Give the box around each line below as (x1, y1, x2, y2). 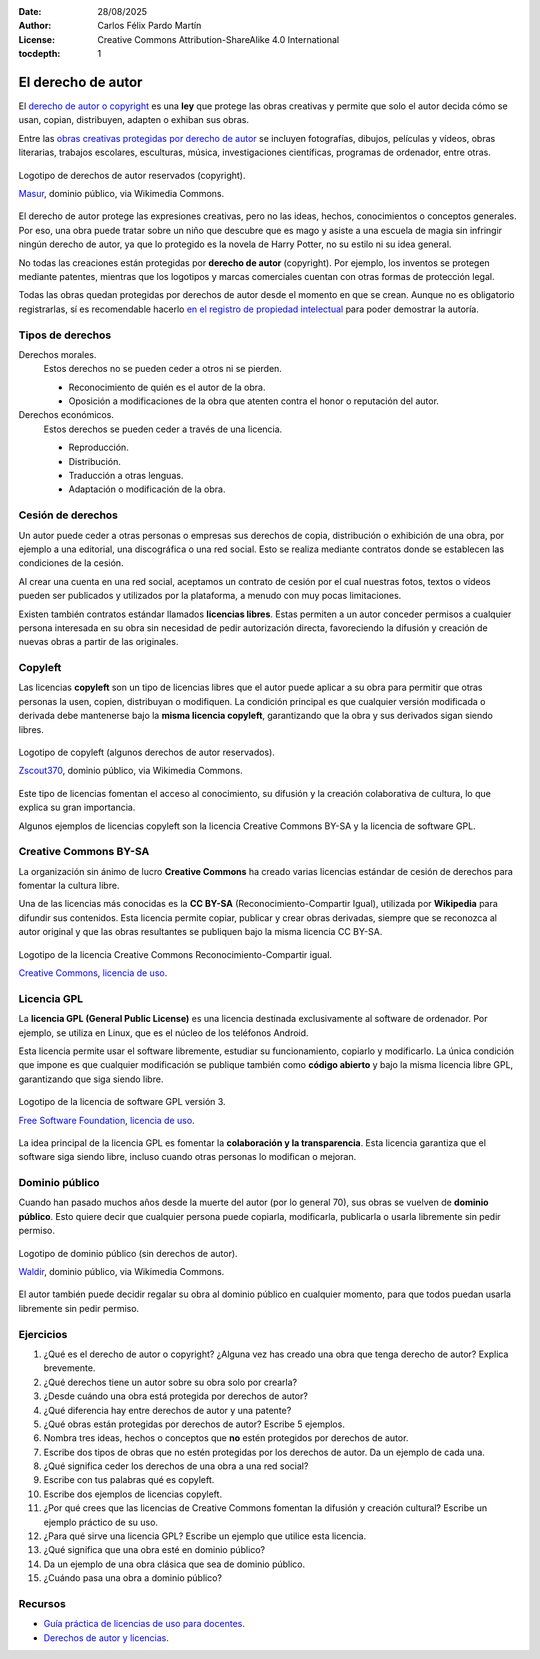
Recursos (18, 1596, 67, 1610)
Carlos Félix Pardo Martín (97, 20, 202, 32)
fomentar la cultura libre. (18, 880, 120, 892)
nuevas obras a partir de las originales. (18, 636, 179, 648)
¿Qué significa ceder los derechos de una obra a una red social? (43, 1460, 309, 1472)
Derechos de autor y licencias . (43, 1631, 170, 1644)
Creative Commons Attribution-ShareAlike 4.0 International (97, 33, 340, 45)
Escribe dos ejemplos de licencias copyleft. (43, 1488, 223, 1500)
